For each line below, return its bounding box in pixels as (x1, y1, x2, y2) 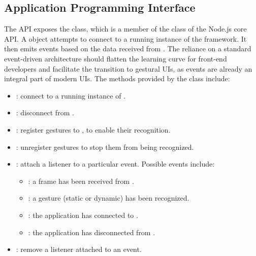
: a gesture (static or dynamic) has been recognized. (28, 193, 189, 203)
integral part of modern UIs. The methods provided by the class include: (4, 73, 230, 84)
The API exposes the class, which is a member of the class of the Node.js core (4, 23, 247, 34)
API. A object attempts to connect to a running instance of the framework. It (4, 33, 247, 44)
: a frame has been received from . (28, 175, 134, 186)
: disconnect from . (16, 107, 74, 118)
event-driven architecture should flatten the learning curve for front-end (4, 53, 227, 63)
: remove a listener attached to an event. (16, 244, 142, 254)
